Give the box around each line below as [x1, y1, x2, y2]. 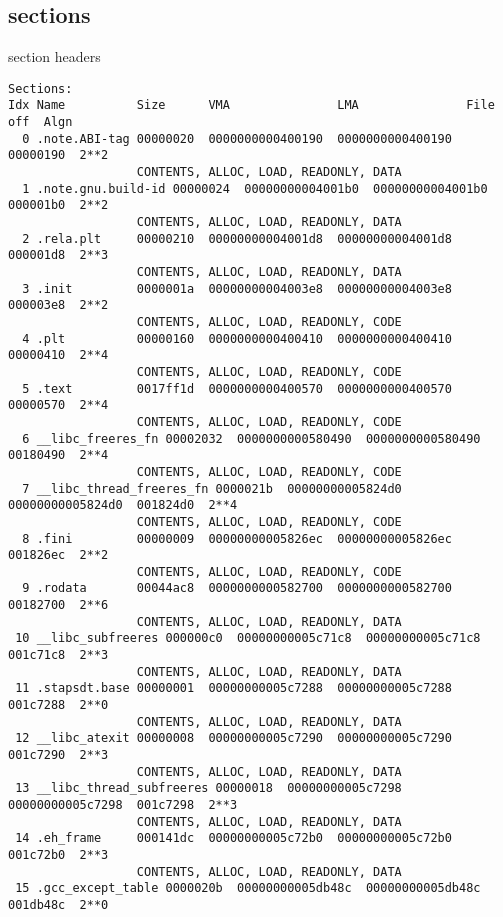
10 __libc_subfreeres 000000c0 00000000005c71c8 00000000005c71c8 [15, 631, 481, 646]
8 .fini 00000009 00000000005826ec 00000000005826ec [22, 531, 452, 546]
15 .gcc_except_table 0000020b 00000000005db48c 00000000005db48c [15, 881, 481, 896]
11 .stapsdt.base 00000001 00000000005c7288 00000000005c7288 [15, 681, 452, 696]
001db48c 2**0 [8, 897, 109, 912]
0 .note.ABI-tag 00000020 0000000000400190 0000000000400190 [22, 131, 452, 146]
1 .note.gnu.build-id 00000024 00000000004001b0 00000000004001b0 [22, 181, 488, 196]
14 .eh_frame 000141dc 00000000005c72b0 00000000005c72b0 [15, 831, 452, 846]
